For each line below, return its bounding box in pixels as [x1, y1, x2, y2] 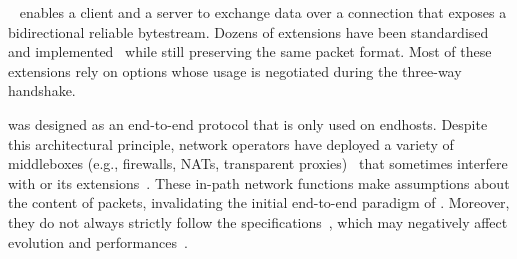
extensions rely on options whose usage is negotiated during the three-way [8, 60, 462, 81]
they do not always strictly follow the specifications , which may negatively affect [8, 211, 508, 232]
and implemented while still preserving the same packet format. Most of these [8, 41, 492, 62]
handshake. [8, 80, 76, 101]
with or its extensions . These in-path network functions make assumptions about [8, 172, 510, 193]
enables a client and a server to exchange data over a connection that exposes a [19, 2, 507, 22]
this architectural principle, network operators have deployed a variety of [8, 133, 454, 154]
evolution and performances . [8, 231, 188, 252]
